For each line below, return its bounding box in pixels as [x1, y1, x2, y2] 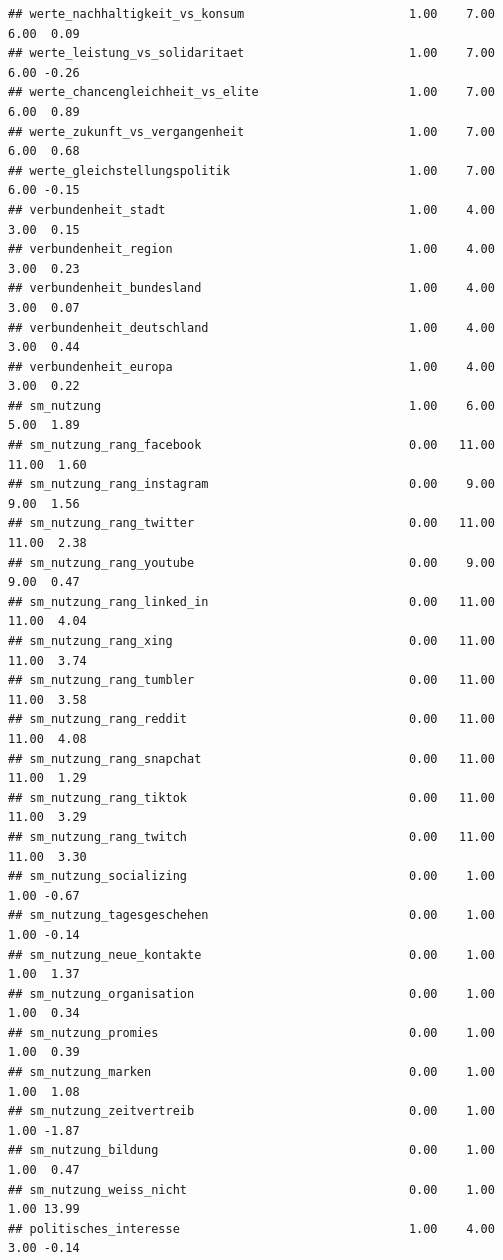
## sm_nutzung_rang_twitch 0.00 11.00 [8, 829, 495, 844]
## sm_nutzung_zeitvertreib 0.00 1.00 [8, 1104, 495, 1119]
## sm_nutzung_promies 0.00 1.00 [8, 1025, 495, 1040]
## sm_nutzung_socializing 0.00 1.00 [8, 869, 495, 884]
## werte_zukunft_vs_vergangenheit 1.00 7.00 [8, 124, 495, 139]
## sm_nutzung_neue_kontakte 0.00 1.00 [8, 947, 495, 962]
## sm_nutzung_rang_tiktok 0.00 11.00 [8, 790, 495, 805]
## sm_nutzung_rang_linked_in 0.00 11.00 [8, 594, 495, 609]
